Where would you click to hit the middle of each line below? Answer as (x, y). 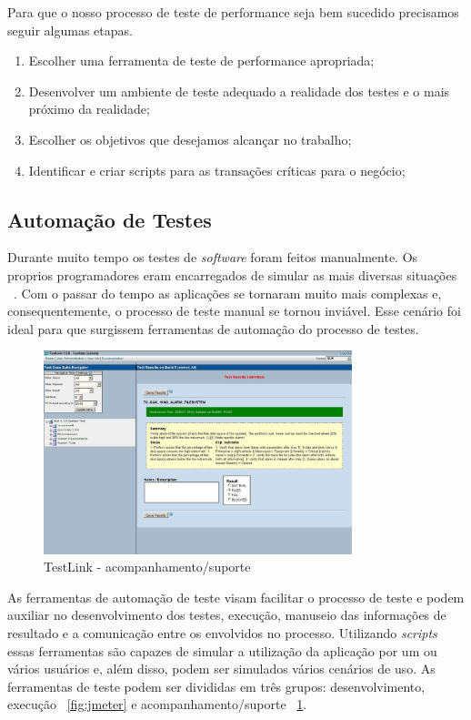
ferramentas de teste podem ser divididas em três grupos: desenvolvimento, (216, 686)
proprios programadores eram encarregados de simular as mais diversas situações (232, 274)
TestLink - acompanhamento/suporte (147, 567)
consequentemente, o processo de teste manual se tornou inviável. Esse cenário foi (234, 311)
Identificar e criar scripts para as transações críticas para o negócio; (217, 170)
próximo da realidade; (89, 109)
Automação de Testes (110, 219)
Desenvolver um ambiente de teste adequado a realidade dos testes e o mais (239, 91)
